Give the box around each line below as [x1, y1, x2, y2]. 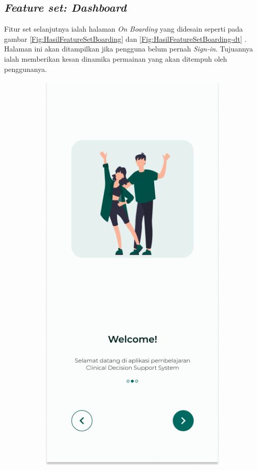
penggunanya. [4, 63, 47, 74]
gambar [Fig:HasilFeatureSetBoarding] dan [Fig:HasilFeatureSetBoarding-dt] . [4, 33, 247, 44]
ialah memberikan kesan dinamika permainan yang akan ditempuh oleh [4, 53, 227, 64]
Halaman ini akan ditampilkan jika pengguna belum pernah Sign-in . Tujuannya [4, 43, 253, 54]
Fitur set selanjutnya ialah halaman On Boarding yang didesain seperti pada [4, 23, 243, 34]
